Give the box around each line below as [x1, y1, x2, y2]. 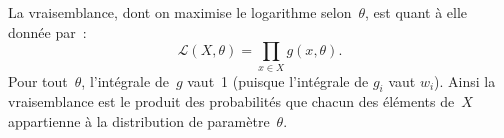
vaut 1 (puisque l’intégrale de [187, 70, 369, 91]
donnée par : [8, 21, 87, 42]
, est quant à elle [365, 2, 468, 22]
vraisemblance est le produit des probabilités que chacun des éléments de [8, 91, 455, 112]
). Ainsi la [434, 70, 496, 91]
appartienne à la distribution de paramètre [8, 110, 270, 131]
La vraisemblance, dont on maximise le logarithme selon [8, 2, 352, 22]
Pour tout [8, 70, 68, 91]
